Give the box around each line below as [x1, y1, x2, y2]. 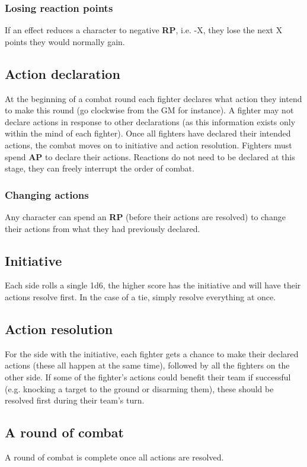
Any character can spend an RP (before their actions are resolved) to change [5, 210, 286, 223]
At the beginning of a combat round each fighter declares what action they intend [5, 92, 302, 104]
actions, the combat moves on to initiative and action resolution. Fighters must [5, 138, 292, 151]
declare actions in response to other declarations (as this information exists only [5, 115, 296, 128]
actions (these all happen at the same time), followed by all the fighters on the [5, 359, 290, 371]
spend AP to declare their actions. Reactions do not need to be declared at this [5, 150, 295, 163]
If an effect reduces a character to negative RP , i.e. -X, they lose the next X [5, 24, 283, 36]
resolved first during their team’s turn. [5, 394, 145, 406]
